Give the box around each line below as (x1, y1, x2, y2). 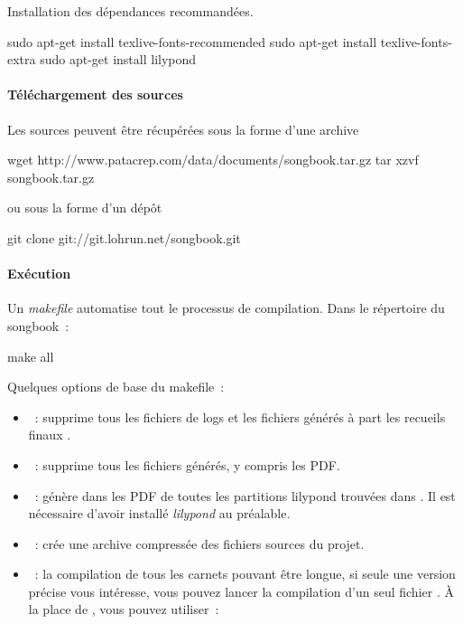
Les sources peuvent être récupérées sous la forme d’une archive (7, 119, 359, 138)
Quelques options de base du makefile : (7, 377, 225, 396)
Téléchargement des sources (7, 85, 183, 104)
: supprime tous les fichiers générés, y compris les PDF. (34, 455, 340, 474)
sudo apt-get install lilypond (40, 50, 197, 69)
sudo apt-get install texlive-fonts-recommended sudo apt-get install (7, 32, 377, 51)
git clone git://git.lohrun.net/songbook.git (7, 228, 241, 247)
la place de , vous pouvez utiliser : (28, 600, 219, 619)
